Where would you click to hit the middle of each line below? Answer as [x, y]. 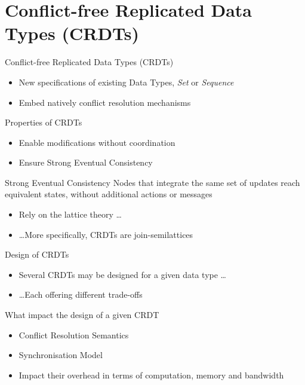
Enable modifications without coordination [97, 142]
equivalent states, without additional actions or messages [109, 194]
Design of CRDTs [37, 254]
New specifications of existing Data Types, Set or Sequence [126, 82]
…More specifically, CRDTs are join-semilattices [106, 234]
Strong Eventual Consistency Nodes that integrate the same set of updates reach [152, 182]
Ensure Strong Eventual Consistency [86, 162]
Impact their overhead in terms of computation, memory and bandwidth [151, 375]
